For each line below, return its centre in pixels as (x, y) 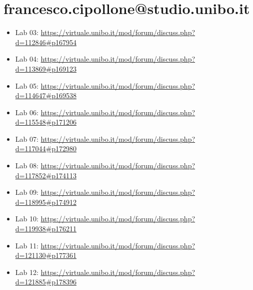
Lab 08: (27, 166)
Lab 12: (27, 272)
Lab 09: (27, 192)
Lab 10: (27, 219)
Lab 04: (27, 59)
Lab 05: (27, 85)
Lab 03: (27, 32)
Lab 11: (27, 245)
